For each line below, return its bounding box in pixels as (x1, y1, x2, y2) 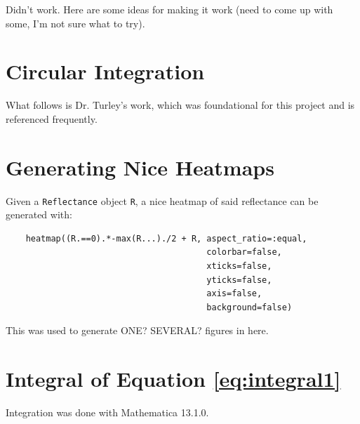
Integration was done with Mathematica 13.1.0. (6, 405, 209, 420)
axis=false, (206, 289, 262, 299)
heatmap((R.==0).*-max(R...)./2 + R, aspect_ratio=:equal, (25, 233, 307, 244)
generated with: (6, 207, 72, 222)
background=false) (206, 302, 293, 312)
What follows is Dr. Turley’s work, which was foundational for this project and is (6, 98, 355, 112)
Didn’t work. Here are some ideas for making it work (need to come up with (6, 2, 333, 16)
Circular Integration (6, 57, 205, 86)
